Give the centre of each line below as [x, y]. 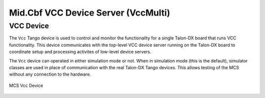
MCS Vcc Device [26, 85]
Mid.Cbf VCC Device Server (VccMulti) [90, 13]
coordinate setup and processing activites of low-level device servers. [80, 52]
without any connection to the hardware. [50, 74]
